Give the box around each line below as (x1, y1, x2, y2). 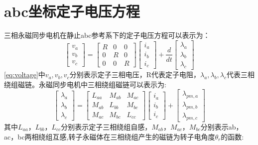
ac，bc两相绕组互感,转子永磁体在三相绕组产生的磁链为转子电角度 (4, 131, 215, 142)
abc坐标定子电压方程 (4, 1, 140, 21)
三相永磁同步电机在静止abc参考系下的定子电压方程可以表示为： (4, 30, 210, 40)
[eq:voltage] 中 (4, 69, 45, 80)
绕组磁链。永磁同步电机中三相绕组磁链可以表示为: (4, 79, 166, 89)
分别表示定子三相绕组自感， (61, 121, 152, 132)
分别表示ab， (200, 121, 243, 132)
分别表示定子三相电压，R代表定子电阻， (69, 69, 200, 80)
